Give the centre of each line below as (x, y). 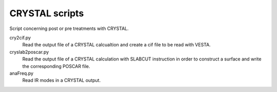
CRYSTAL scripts (47, 13)
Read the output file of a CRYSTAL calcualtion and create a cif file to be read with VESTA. (116, 45)
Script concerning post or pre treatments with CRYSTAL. (69, 28)
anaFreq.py (21, 73)
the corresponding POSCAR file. (56, 66)
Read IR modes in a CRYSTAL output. (62, 80)
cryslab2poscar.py (29, 52)
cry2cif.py (20, 38)
